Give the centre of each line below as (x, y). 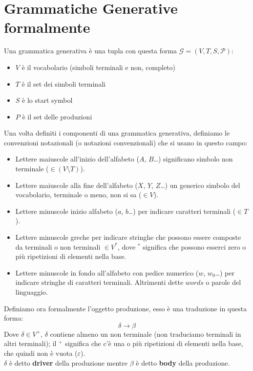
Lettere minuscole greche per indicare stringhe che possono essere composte (128, 237)
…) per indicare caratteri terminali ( (182, 211)
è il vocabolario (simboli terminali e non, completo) (99, 67)
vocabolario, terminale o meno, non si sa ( (78, 195)
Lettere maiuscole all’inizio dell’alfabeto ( (77, 159)
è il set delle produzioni (57, 116)
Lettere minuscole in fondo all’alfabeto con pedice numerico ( (107, 272)
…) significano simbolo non (193, 159)
